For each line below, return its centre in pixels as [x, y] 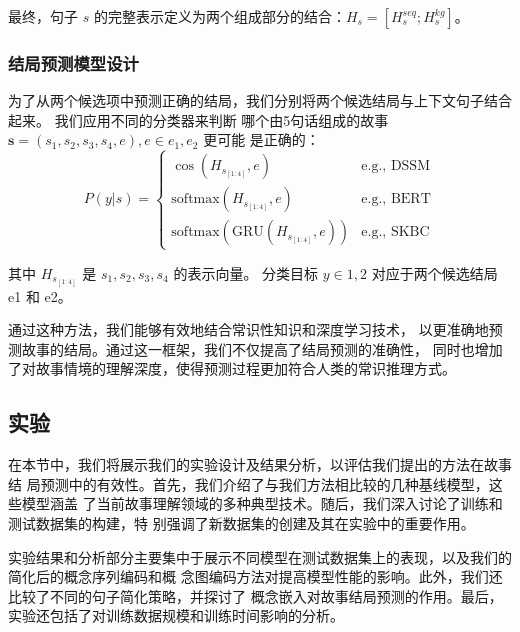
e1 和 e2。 [40, 295]
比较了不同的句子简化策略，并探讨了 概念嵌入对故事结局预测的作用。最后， [255, 595]
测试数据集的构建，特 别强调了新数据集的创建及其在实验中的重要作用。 [241, 523]
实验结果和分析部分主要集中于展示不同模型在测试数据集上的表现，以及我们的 [260, 556]
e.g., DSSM [395, 166]
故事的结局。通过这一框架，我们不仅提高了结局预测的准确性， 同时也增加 [262, 348]
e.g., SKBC [395, 232]
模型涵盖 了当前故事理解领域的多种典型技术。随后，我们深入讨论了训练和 [262, 503]
